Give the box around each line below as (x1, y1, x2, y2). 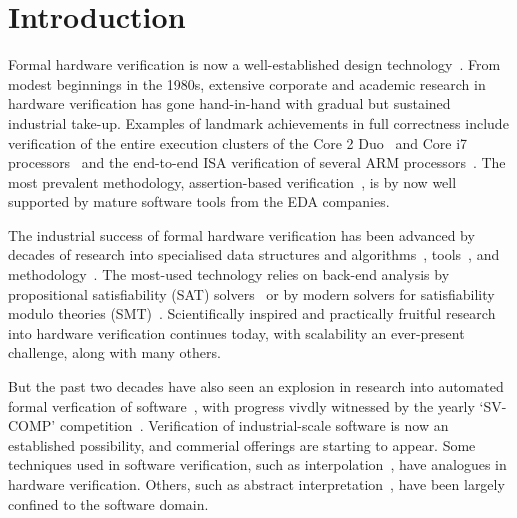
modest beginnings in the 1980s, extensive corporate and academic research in (8, 73, 486, 94)
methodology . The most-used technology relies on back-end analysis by (8, 264, 450, 285)
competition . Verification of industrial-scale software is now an (59, 415, 449, 436)
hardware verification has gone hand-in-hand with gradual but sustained (8, 93, 451, 114)
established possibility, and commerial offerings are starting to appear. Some (8, 434, 476, 455)
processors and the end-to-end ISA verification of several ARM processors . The (8, 152, 506, 173)
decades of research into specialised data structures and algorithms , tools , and (8, 244, 500, 265)
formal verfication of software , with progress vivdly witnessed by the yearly (8, 395, 475, 416)
